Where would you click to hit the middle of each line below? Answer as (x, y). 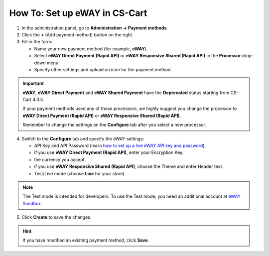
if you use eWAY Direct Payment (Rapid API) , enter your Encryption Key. (109, 152)
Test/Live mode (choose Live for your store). (80, 173)
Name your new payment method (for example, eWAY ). (91, 49)
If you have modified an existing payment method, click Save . (86, 240)
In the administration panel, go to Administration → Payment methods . (95, 28)
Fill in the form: (37, 42)
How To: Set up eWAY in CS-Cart (78, 13)
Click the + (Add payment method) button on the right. (77, 34)
